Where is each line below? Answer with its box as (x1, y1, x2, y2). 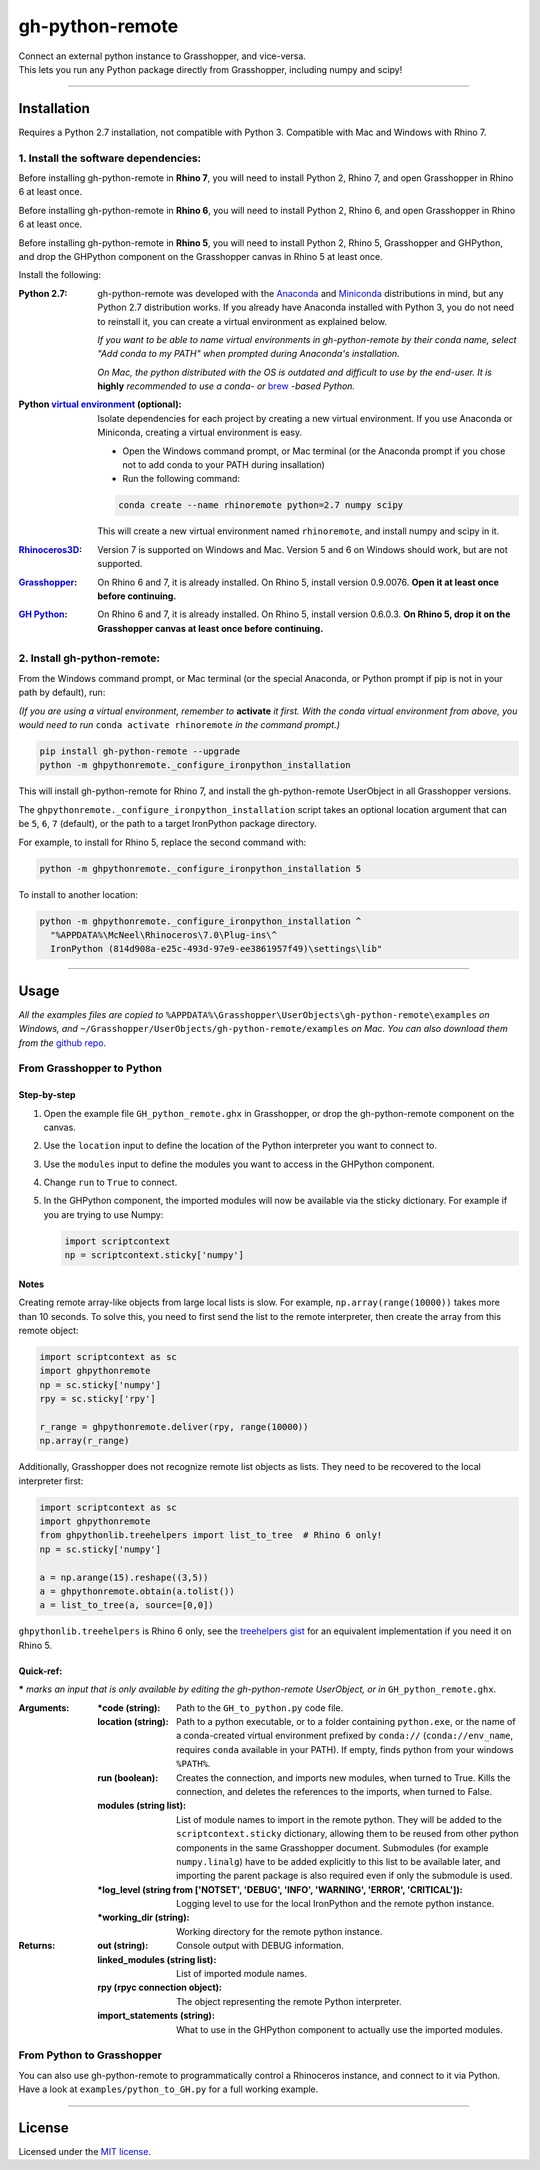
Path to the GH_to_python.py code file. (176, 1701, 344, 1714)
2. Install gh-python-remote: (18, 651, 160, 665)
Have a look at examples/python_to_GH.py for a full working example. (18, 2083, 319, 2095)
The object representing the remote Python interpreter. (176, 1995, 402, 2007)
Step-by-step (18, 1089, 76, 1101)
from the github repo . (18, 1036, 107, 1049)
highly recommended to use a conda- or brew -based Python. (97, 380, 355, 392)
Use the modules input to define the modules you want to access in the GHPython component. (43, 1158, 435, 1170)
